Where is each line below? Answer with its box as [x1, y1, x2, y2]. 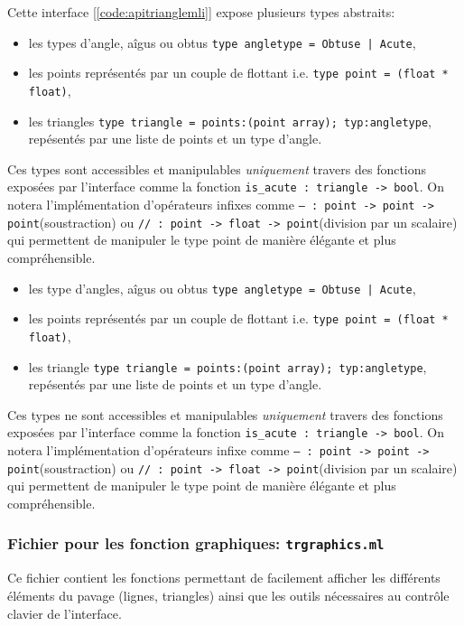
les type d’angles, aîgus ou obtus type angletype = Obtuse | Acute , [28, 278, 416, 297]
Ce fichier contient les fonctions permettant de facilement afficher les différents [7, 568, 441, 587]
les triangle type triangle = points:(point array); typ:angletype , [28, 357, 427, 376]
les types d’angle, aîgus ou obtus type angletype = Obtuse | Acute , [28, 33, 416, 51]
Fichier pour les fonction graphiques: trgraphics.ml [7, 532, 385, 555]
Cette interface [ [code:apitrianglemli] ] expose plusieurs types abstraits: [7, 3, 395, 21]
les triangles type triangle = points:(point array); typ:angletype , [28, 111, 432, 130]
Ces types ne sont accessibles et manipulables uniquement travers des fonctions [7, 405, 443, 424]
